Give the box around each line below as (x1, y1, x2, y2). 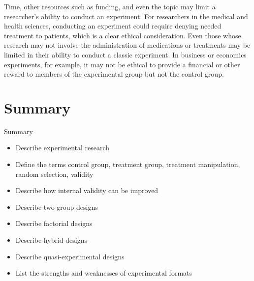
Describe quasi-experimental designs (15, 251, 125, 261)
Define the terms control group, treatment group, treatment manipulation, (15, 159, 240, 169)
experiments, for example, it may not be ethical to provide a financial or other (4, 59, 240, 69)
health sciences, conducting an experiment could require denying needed (4, 21, 222, 31)
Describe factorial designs (15, 218, 93, 228)
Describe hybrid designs (15, 235, 87, 245)
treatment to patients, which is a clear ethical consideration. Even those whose (4, 30, 241, 40)
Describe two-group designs (15, 201, 98, 212)
